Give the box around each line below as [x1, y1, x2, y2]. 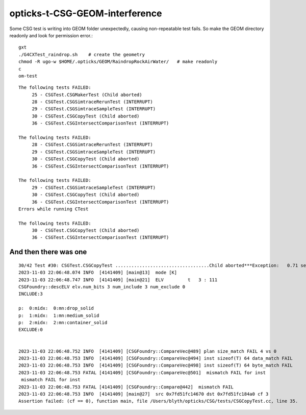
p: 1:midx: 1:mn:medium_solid [18, 312, 99, 319]
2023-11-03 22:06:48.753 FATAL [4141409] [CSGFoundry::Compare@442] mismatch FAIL [18, 384, 234, 390]
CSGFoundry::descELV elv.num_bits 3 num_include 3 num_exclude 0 [18, 284, 186, 290]
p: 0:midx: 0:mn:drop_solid [18, 305, 94, 311]
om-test [18, 73, 38, 79]
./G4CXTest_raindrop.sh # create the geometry [18, 52, 145, 57]
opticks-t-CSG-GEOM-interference [9, 8, 162, 19]
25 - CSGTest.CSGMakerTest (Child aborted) [32, 92, 142, 97]
